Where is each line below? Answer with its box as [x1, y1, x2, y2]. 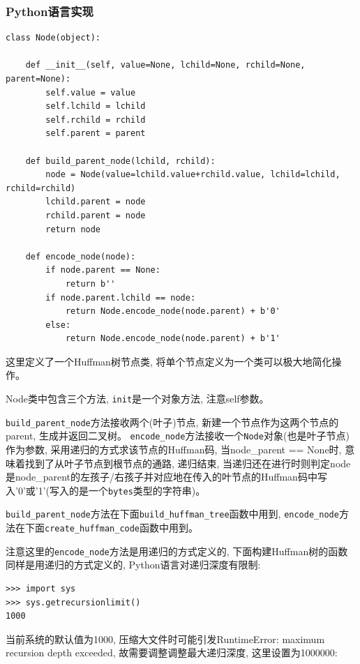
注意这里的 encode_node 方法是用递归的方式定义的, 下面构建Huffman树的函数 [6, 543, 348, 558]
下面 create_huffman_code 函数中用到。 [24, 520, 199, 535]
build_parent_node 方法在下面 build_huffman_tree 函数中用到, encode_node [6, 506, 339, 521]
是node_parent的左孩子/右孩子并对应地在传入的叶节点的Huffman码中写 [6, 469, 327, 484]
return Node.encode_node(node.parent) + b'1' [65, 333, 280, 344]
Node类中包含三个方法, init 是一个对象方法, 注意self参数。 [6, 391, 269, 406]
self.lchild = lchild [45, 101, 146, 112]
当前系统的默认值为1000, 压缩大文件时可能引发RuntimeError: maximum [6, 631, 325, 646]
